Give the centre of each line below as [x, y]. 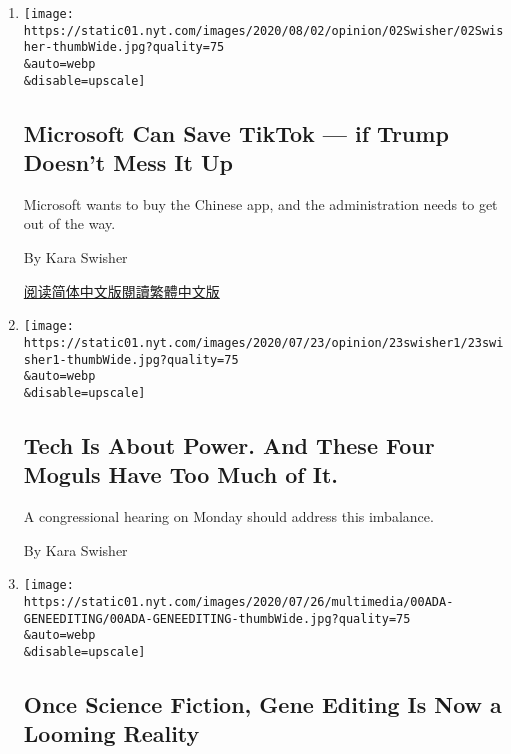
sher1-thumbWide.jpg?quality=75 [131, 359]
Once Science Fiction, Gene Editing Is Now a [262, 703]
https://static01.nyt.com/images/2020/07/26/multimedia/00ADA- [238, 601]
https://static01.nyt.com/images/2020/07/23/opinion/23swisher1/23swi [263, 342]
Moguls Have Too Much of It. [180, 474]
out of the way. [69, 223]
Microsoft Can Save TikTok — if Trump [236, 132]
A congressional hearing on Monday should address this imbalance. [228, 516]
